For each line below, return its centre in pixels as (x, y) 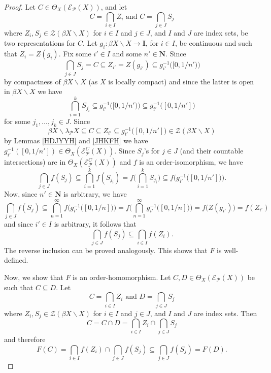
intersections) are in (35, 162)
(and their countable (212, 151)
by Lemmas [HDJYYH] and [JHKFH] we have (76, 141)
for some (17, 121)
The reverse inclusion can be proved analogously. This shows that (106, 250)
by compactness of (32, 81)
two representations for (40, 43)
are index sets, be (221, 32)
